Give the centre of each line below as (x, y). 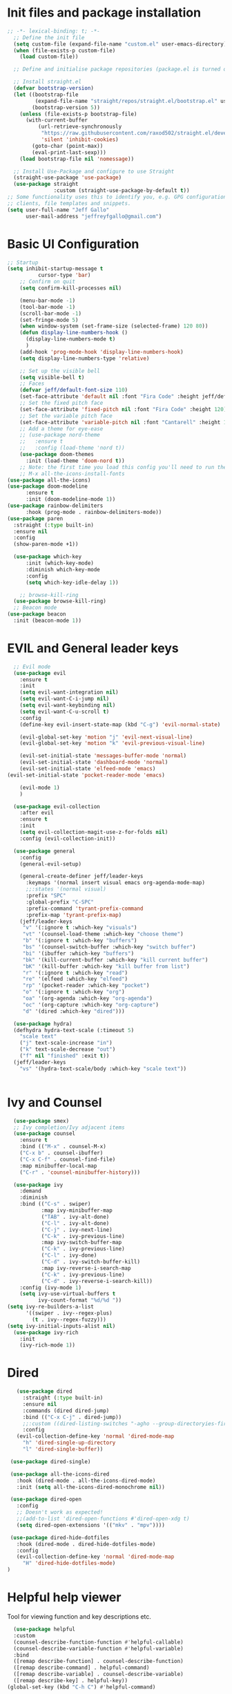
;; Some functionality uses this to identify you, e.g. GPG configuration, (118, 197)
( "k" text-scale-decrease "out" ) (68, 1049)
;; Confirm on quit (48, 282)
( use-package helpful (45, 1629)
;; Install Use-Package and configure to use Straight (94, 171)
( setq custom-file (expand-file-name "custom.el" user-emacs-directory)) (122, 44)
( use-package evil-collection (57, 806)
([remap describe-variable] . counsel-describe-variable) (99, 1674)
